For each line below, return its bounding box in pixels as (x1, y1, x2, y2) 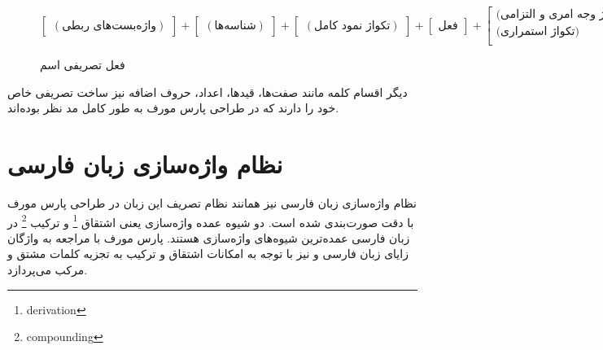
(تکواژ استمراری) (496, 26, 579, 38)
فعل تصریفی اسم (40, 56, 125, 73)
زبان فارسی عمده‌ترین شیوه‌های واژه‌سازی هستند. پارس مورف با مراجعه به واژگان (7, 229, 410, 246)
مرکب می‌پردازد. (7, 261, 88, 278)
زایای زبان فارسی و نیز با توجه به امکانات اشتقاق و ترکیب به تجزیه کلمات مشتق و (7, 245, 409, 262)
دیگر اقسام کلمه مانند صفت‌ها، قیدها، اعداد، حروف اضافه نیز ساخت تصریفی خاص (7, 83, 408, 100)
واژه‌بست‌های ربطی (62, 20, 157, 32)
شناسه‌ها (214, 20, 256, 32)
